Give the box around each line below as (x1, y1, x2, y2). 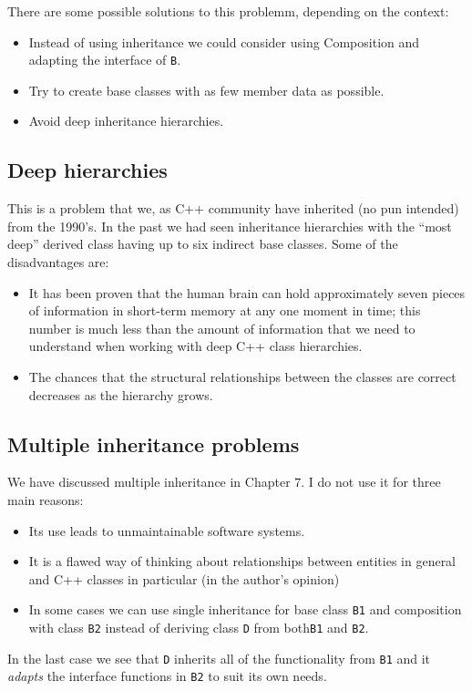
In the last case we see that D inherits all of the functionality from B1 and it (7, 648, 431, 667)
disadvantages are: (7, 253, 109, 272)
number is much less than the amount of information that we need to (28, 318, 416, 337)
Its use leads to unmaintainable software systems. (28, 521, 305, 540)
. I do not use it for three (301, 472, 441, 491)
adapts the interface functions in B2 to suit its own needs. (7, 666, 327, 686)
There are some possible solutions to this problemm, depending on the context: (7, 2, 449, 20)
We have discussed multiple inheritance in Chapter (7, 472, 291, 491)
